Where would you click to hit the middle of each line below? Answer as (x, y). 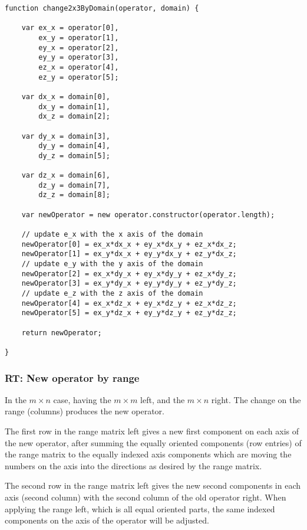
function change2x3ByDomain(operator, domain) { (102, 8)
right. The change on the (256, 399)
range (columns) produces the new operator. (85, 411)
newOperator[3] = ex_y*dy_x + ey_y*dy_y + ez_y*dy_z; (129, 284)
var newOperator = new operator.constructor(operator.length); (148, 215)
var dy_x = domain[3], (66, 136)
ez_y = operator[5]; (79, 77)
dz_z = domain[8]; (74, 195)
